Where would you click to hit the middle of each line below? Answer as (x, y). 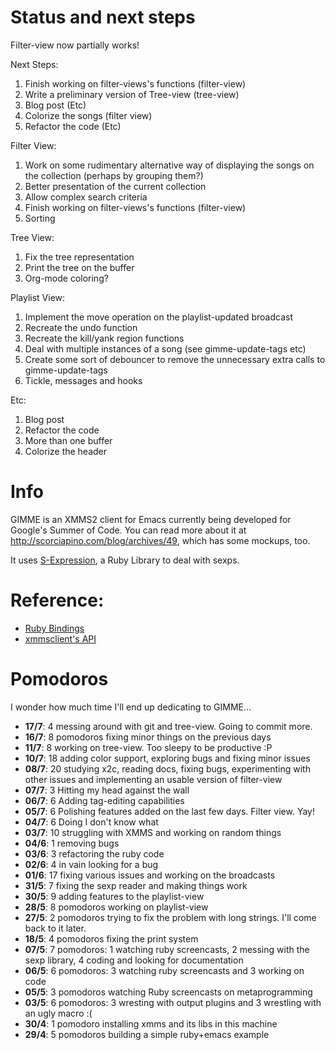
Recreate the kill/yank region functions (104, 338)
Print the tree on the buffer (79, 267)
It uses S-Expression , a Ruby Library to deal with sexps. (125, 560)
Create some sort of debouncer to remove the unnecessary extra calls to (175, 359)
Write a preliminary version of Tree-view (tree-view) (132, 94)
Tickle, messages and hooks (83, 380)
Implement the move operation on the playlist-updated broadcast (159, 317)
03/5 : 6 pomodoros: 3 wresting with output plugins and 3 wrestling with (173, 1002)
